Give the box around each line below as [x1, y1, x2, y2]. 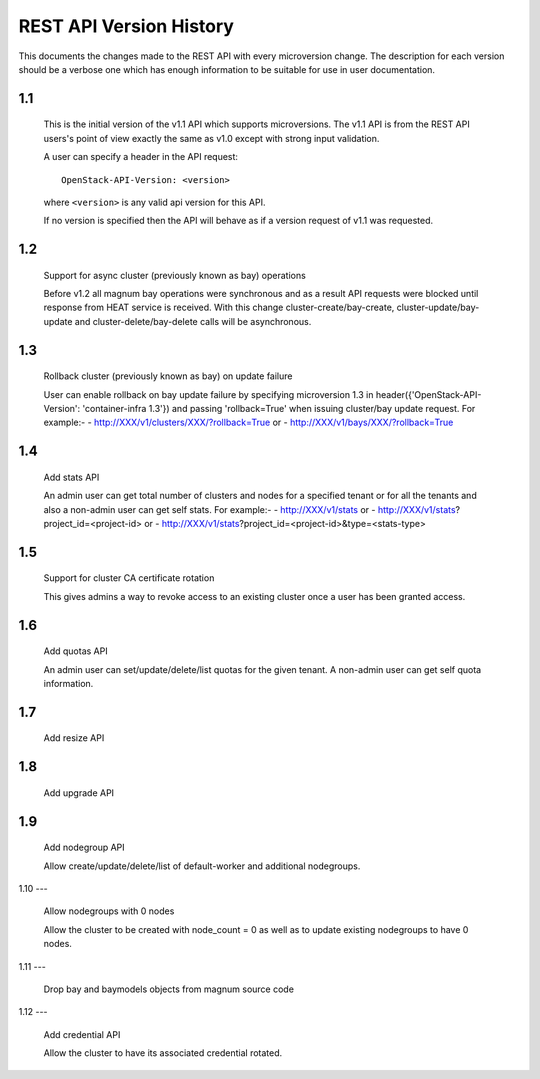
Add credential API [43, 1028, 121, 1040]
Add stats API [43, 471, 100, 483]
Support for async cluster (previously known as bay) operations [43, 269, 307, 281]
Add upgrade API [43, 786, 115, 799]
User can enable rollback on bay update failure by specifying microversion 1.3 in [43, 388, 374, 400]
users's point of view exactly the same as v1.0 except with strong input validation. [43, 132, 380, 144]
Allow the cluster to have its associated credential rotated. [43, 1047, 283, 1059]
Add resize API [43, 732, 105, 744]
